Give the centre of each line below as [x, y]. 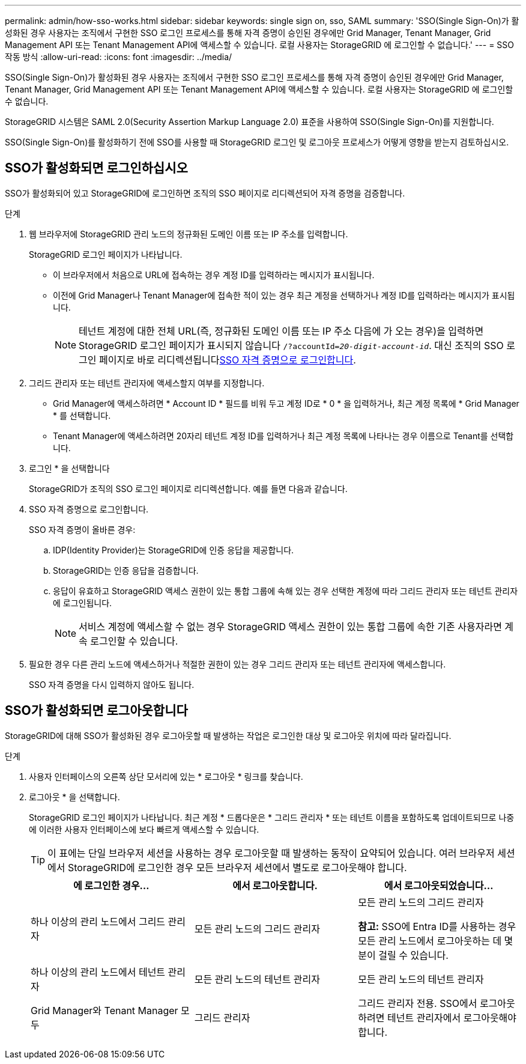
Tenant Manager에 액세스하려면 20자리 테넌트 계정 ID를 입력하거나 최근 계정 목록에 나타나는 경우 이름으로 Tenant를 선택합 [283, 436]
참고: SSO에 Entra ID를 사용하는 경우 [437, 926]
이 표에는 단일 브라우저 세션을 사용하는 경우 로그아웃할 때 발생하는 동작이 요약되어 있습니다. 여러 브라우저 [271, 853]
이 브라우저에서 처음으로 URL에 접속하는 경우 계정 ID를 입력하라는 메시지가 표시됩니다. [214, 275]
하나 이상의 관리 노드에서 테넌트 [98, 972]
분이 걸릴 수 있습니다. [403, 955]
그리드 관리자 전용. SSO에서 [418, 1003]
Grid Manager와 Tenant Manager [104, 1010]
